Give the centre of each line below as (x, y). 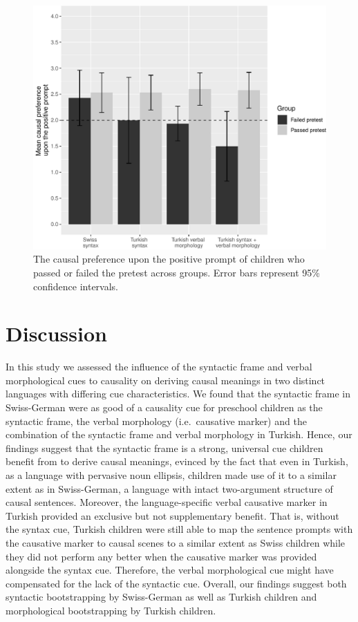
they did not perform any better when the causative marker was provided (161, 556)
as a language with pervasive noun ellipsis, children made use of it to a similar (171, 475)
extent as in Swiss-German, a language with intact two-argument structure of (169, 488)
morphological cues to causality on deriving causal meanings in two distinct (166, 380)
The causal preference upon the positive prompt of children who (169, 259)
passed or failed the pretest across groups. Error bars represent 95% (177, 272)
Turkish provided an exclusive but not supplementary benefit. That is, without (172, 515)
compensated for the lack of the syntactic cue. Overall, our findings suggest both (176, 583)
